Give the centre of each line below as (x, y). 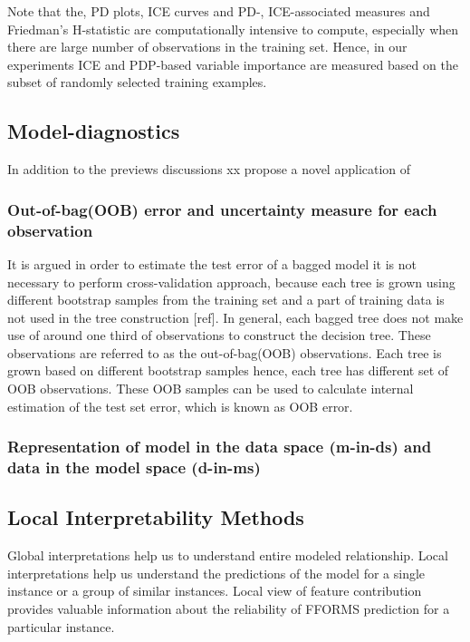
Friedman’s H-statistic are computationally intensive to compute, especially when (233, 29)
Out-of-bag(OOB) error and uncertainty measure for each (222, 209)
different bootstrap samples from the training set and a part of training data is (226, 300)
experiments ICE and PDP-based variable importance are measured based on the (233, 64)
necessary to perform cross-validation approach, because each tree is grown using (231, 282)
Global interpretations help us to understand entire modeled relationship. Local (228, 555)
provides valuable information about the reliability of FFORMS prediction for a (229, 608)
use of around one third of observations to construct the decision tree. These (219, 335)
